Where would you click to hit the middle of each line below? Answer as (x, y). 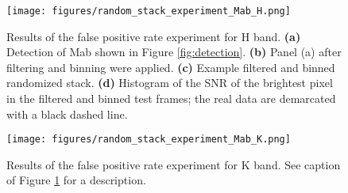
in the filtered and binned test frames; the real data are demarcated (171, 98)
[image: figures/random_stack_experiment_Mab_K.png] (149, 140)
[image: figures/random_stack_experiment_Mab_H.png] (149, 11)
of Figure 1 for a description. (76, 180)
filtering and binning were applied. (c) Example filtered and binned (171, 67)
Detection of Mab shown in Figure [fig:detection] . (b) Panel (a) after (174, 52)
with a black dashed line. (67, 114)
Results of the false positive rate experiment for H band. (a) (154, 36)
